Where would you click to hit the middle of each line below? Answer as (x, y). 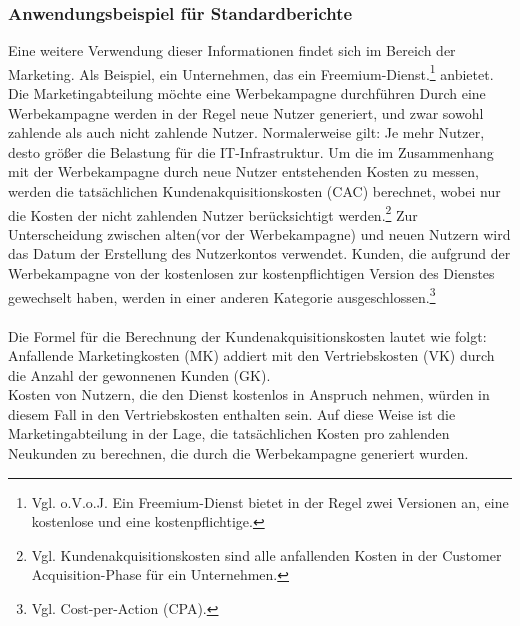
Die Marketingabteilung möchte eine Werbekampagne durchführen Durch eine (247, 93)
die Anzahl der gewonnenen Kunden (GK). (139, 374)
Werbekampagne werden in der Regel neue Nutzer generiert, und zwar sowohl (246, 112)
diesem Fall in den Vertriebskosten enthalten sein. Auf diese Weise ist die (232, 413)
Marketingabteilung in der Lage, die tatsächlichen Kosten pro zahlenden (229, 433)
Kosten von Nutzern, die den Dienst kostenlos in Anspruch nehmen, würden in (249, 394)
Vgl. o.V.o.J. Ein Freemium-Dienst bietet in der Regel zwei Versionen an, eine (270, 501)
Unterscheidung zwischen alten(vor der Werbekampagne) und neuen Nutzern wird (259, 233)
